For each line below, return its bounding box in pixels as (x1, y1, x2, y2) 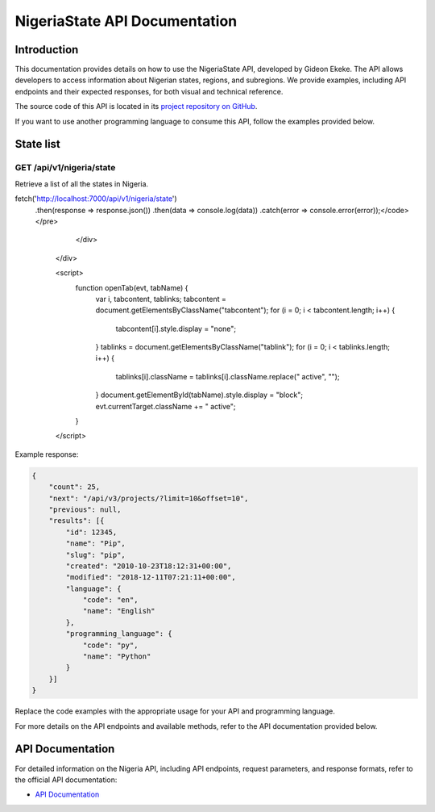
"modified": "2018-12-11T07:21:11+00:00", (65, 573, 237, 582)
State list (14, 137, 60, 151)
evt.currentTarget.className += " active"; (95, 401, 237, 411)
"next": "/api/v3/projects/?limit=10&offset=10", (48, 493, 249, 503)
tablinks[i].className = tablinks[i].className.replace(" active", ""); (115, 371, 340, 381)
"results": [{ (48, 517, 105, 525)
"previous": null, (48, 504, 122, 514)
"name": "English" (82, 606, 156, 616)
